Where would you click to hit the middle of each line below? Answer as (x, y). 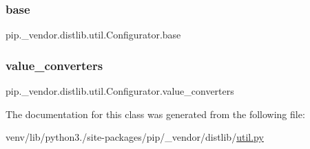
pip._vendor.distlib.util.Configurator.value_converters (120, 91)
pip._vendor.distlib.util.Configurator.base (93, 35)
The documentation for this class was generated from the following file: (155, 114)
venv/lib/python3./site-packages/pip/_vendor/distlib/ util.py (135, 137)
